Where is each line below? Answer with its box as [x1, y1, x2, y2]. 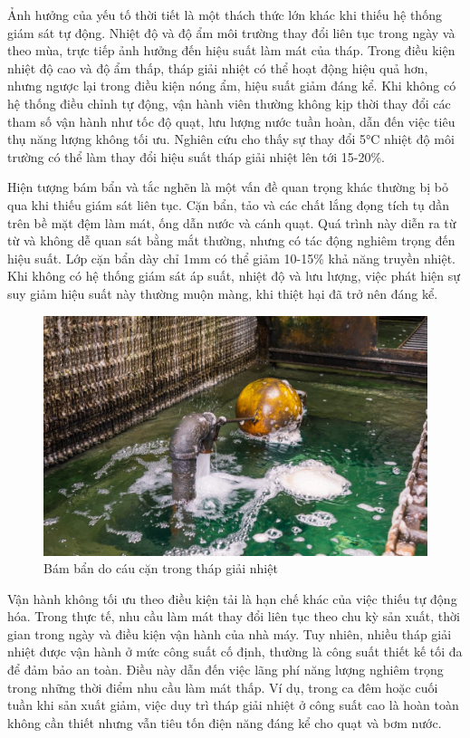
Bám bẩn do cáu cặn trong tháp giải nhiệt [43, 559, 278, 578]
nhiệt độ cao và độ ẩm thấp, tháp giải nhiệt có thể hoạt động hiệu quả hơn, [7, 58, 428, 77]
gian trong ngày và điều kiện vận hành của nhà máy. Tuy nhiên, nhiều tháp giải [7, 624, 452, 643]
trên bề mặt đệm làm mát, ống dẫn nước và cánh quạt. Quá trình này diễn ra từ [7, 213, 456, 232]
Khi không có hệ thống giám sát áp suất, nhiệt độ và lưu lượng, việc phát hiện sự [7, 266, 460, 285]
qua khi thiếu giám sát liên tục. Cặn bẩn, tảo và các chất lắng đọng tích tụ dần [7, 195, 450, 214]
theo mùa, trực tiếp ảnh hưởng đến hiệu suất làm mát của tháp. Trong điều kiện [7, 41, 456, 60]
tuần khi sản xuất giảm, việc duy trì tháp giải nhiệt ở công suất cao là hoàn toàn [7, 695, 459, 714]
